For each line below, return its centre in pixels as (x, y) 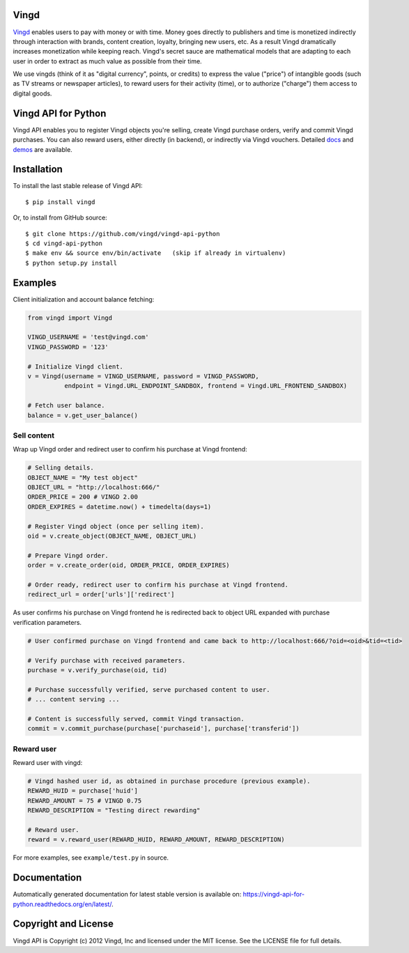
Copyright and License (63, 924)
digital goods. (32, 93)
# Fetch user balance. (66, 405)
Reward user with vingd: (48, 762)
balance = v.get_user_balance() (83, 415)
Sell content (34, 435)
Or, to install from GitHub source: (60, 218)
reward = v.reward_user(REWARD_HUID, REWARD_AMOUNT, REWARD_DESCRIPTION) (156, 840)
